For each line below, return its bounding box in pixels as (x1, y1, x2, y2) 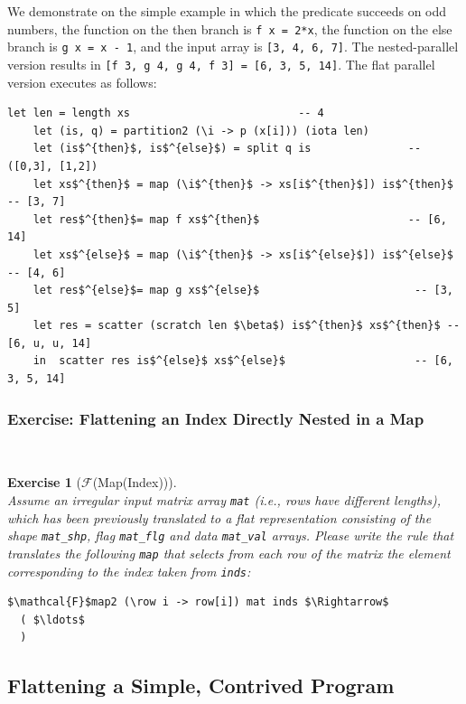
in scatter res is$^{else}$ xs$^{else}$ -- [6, (33, 354, 453, 368)
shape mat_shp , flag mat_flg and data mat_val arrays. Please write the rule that (7, 526, 454, 545)
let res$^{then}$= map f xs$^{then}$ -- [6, (33, 212, 447, 226)
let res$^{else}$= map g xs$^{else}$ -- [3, (33, 284, 453, 297)
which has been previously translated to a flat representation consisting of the (7, 508, 432, 527)
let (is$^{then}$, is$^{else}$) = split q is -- (33, 142, 422, 155)
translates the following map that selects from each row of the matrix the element (7, 543, 451, 562)
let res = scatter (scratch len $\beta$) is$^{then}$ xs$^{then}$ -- (33, 319, 461, 333)
